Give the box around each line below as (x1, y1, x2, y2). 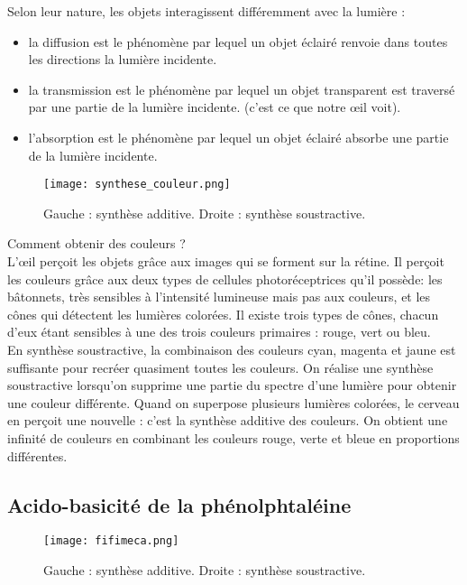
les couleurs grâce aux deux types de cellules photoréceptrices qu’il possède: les (7, 269, 443, 288)
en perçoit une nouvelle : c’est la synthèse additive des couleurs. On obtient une (7, 411, 448, 430)
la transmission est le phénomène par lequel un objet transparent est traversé (28, 79, 455, 98)
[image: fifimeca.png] (43, 534, 179, 548)
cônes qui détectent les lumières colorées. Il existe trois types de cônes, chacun (7, 304, 439, 323)
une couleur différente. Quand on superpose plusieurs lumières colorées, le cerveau (7, 393, 460, 412)
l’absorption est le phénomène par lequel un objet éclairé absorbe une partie (28, 127, 449, 146)
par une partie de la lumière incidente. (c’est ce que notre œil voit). (28, 97, 401, 116)
